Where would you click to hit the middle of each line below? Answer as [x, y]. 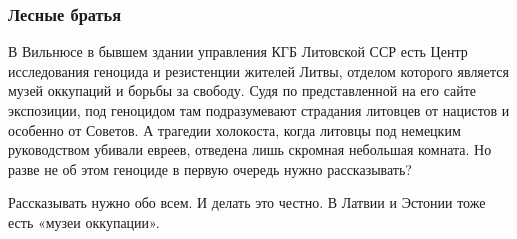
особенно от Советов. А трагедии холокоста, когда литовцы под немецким [234, 129]
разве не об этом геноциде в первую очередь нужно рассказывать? [210, 168]
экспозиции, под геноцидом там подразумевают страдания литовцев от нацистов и [259, 110]
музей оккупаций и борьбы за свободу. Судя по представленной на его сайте [242, 90]
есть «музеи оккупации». [84, 221]
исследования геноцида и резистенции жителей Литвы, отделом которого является [258, 70]
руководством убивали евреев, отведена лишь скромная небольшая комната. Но [250, 149]
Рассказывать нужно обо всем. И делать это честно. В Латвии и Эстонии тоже [247, 202]
